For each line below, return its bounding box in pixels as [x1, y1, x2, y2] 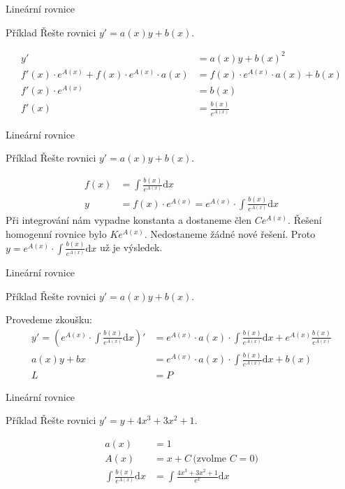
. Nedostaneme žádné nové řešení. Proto [144, 226, 316, 241]
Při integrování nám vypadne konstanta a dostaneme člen [6, 213, 251, 227]
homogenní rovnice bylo [6, 226, 107, 241]
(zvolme [193, 453, 227, 464]
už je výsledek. [99, 240, 163, 255]
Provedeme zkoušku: [6, 312, 92, 327]
